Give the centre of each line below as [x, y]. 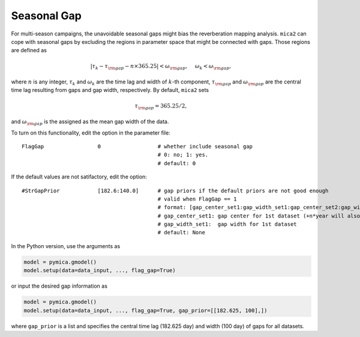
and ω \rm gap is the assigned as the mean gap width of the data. [90, 122]
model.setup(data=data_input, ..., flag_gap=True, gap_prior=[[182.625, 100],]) [145, 310]
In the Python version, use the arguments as [66, 246]
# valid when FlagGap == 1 [197, 199]
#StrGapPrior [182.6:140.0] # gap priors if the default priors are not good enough [175, 190]
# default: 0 [177, 163]
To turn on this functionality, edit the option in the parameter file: [91, 133]
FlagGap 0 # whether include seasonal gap [137, 146]
